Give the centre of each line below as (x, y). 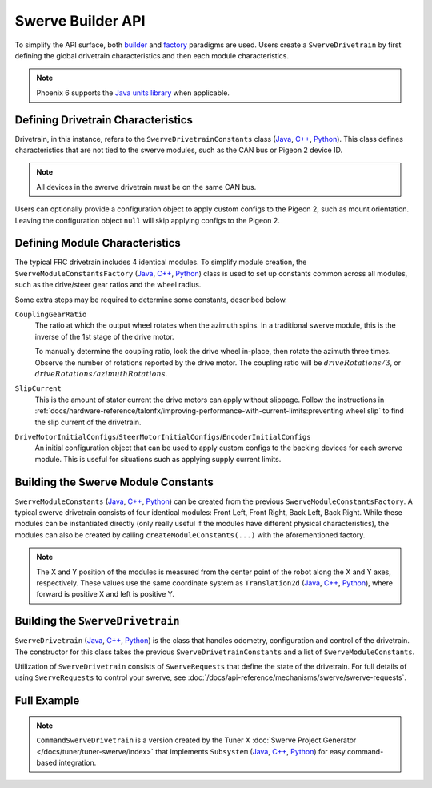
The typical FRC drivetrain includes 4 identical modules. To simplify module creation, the (161, 262)
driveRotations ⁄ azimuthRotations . (101, 374)
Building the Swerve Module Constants (114, 482)
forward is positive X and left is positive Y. (106, 594)
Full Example (47, 701)
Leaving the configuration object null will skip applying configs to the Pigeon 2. (147, 220)
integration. (78, 763)
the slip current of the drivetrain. (88, 422)
